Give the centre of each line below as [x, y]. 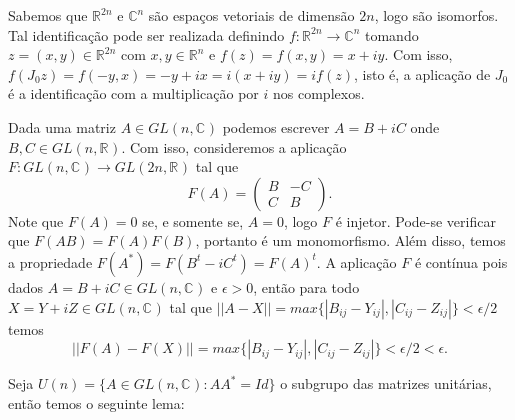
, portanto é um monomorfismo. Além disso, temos [350, 240]
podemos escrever [276, 126]
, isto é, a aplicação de [422, 73]
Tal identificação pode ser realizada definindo [146, 34]
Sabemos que [48, 15]
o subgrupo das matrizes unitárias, [386, 383]
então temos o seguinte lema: [96, 402]
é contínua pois [461, 261]
